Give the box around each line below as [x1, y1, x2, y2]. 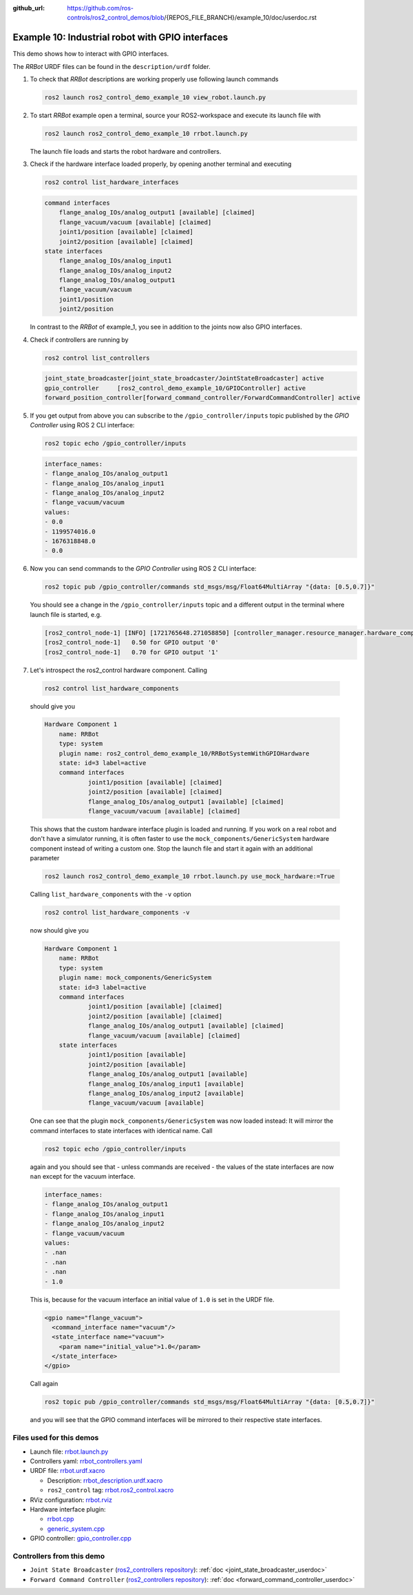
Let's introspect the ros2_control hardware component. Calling [30, 666, 208, 674]
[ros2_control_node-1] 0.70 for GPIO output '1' [44, 648, 220, 656]
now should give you [30, 926, 89, 935]
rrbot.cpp [47, 1515, 74, 1523]
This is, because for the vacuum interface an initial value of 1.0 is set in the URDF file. [30, 1295, 275, 1303]
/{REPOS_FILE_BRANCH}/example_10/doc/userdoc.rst [164, 14, 317, 22]
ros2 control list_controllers [44, 354, 151, 362]
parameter [30, 854, 60, 862]
